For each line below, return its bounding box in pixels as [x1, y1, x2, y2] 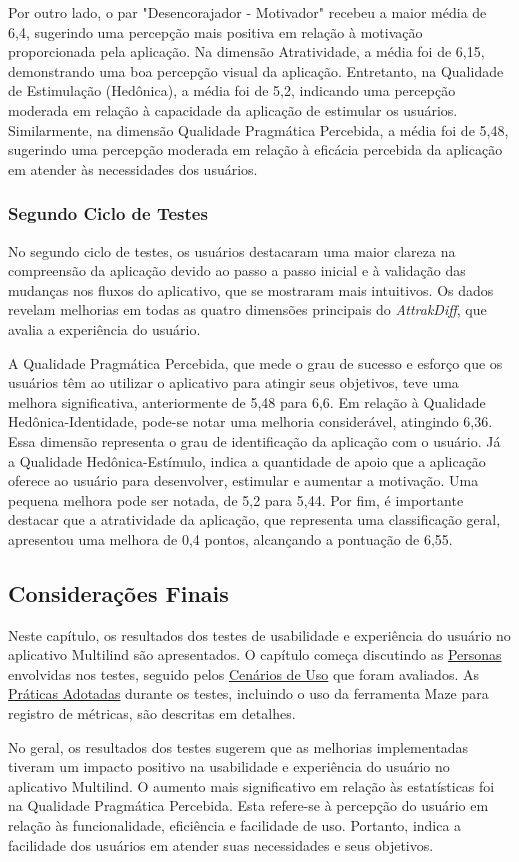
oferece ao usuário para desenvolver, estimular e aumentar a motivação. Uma [8, 470, 479, 491]
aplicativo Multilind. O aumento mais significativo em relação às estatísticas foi [8, 775, 495, 796]
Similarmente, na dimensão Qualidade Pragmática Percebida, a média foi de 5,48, [8, 119, 509, 140]
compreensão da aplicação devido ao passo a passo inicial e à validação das [8, 260, 466, 281]
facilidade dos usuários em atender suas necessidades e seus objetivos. [8, 834, 434, 855]
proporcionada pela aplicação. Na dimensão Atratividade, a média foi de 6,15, [8, 41, 485, 62]
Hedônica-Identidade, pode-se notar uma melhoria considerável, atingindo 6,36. [8, 411, 493, 432]
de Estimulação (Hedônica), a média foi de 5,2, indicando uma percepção [8, 80, 456, 101]
